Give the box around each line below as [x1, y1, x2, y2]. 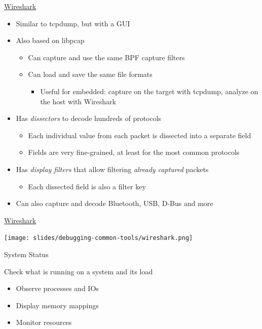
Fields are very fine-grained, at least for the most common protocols [28, 147, 240, 157]
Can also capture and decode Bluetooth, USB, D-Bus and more [16, 198, 213, 209]
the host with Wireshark [40, 96, 116, 106]
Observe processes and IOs [16, 283, 99, 294]
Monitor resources [16, 317, 72, 327]
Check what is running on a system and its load [4, 266, 153, 276]
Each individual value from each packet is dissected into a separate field [28, 130, 251, 140]
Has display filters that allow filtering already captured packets [16, 163, 209, 174]
